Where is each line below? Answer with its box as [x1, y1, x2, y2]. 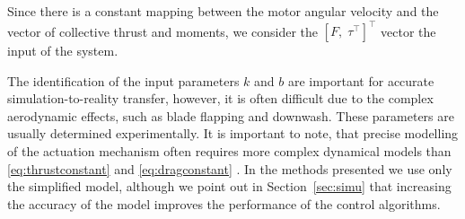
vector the [381, 22, 436, 40]
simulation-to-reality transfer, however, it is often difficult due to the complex [7, 89, 434, 108]
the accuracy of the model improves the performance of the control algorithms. [7, 194, 441, 213]
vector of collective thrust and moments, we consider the [7, 22, 319, 40]
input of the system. [7, 41, 118, 60]
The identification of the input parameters [7, 71, 240, 90]
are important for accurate [287, 71, 434, 90]
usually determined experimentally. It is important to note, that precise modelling [7, 124, 459, 143]
